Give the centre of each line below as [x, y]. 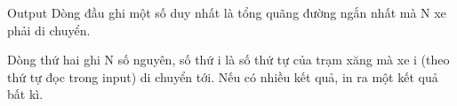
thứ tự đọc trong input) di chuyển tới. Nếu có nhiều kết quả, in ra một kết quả [223, 76]
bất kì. [25, 94]
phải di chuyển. [49, 30]
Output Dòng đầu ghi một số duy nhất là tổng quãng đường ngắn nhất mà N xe [227, 12]
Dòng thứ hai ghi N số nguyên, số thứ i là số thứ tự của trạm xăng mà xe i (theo [228, 60]
